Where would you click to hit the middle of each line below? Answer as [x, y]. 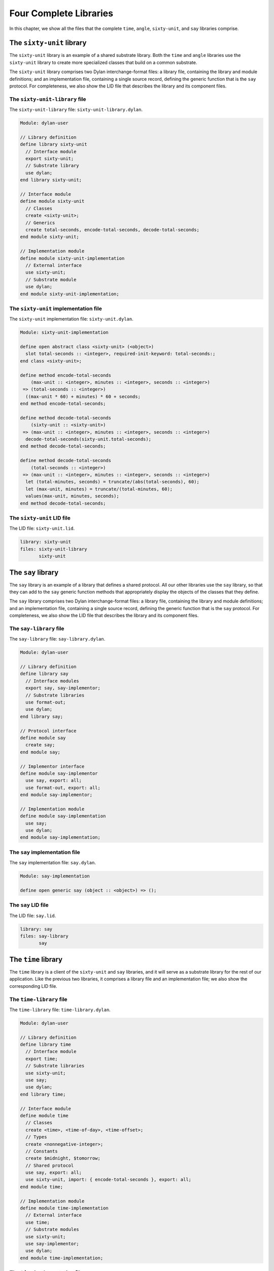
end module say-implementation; [60, 837]
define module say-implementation [63, 816]
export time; [42, 1058]
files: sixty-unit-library [54, 549]
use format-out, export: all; [63, 788]
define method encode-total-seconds [66, 375]
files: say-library [44, 936]
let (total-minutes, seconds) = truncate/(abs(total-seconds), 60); [113, 482]
